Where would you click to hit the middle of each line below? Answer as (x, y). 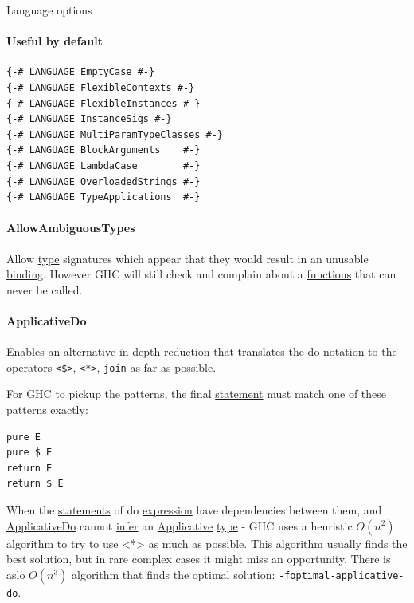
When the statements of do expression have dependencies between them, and (194, 509)
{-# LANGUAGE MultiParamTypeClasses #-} (115, 134)
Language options (49, 10)
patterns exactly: (47, 409)
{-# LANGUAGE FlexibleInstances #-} (103, 103)
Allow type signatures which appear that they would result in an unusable (187, 258)
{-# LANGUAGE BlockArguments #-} (103, 150)
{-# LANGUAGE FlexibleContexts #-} (101, 87)
